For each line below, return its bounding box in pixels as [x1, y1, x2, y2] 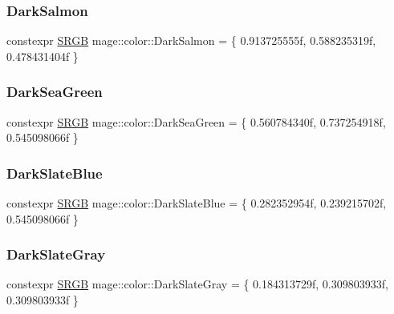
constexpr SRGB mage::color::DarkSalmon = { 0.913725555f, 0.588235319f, [6, 32, 376, 49]
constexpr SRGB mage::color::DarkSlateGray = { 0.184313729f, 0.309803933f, [6, 276, 388, 292]
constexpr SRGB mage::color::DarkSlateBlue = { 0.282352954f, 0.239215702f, [6, 195, 387, 211]
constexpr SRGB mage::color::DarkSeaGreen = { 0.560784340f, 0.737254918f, [6, 113, 386, 130]
